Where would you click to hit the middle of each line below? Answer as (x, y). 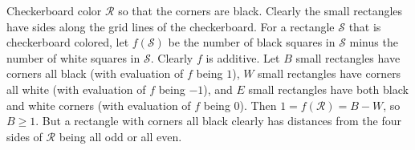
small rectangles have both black (328, 89)
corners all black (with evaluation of (95, 73)
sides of (24, 136)
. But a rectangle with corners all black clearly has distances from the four (219, 121)
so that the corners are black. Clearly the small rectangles (260, 10)
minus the (374, 42)
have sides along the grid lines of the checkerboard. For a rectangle (171, 26)
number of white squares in (73, 57)
